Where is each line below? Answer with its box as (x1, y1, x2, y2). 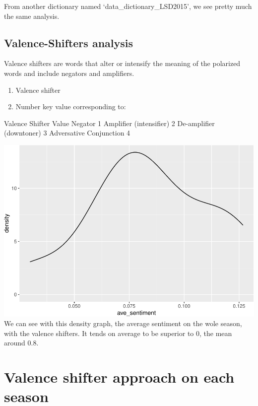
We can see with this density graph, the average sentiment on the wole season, (4, 318, 242, 329)
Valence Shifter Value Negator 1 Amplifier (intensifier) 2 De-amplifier (4, 118, 215, 128)
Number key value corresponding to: (15, 101, 126, 112)
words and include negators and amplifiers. (4, 68, 134, 78)
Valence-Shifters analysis (4, 35, 133, 50)
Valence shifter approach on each (4, 367, 235, 387)
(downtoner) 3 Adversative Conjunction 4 (4, 128, 130, 138)
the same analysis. (4, 10, 60, 21)
